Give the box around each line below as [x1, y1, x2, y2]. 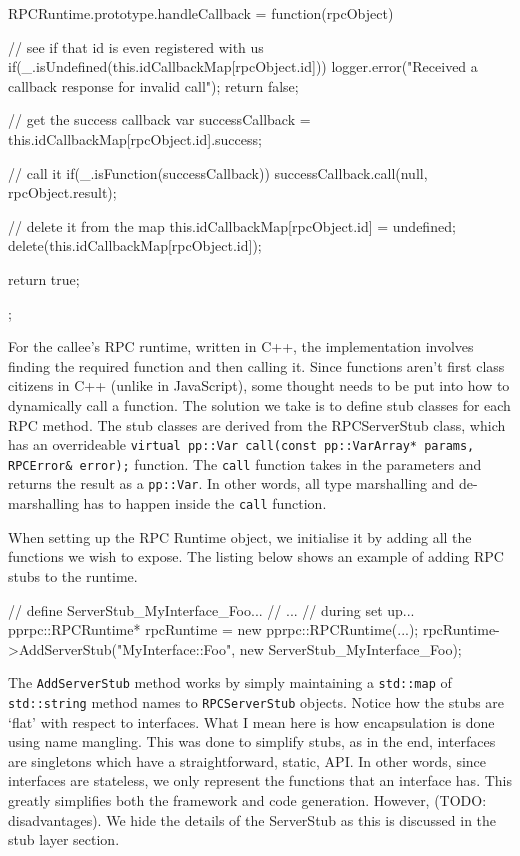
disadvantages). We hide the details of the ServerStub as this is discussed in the [8, 809, 497, 830]
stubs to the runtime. [8, 565, 138, 586]
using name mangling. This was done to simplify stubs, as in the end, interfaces [8, 731, 496, 752]
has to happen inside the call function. [83, 493, 327, 514]
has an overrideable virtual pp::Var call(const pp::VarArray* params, [8, 434, 475, 455]
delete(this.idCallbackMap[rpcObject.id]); [8, 235, 262, 256]
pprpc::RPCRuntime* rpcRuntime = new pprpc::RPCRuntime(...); [8, 619, 419, 640]
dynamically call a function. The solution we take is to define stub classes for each [8, 394, 511, 415]
